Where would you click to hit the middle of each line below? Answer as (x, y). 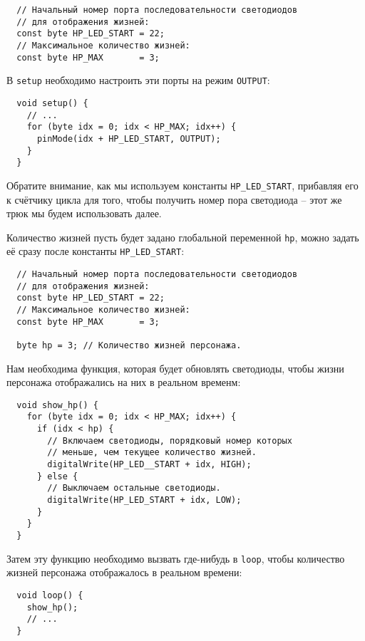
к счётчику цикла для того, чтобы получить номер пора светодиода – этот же (174, 199)
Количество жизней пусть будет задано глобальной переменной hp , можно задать (183, 237)
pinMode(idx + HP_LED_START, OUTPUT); (129, 139)
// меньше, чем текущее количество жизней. (152, 453)
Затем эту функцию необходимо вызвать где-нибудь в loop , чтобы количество (176, 558)
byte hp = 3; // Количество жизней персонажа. (129, 345)
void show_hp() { (57, 405)
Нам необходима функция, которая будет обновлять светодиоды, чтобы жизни (175, 368)
